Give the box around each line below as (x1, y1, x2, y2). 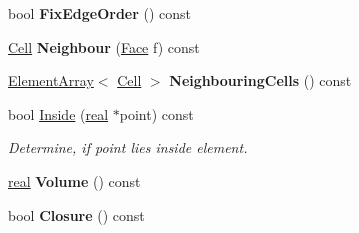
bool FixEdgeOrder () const (8, 3, 192, 23)
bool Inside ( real (8, 103, 109, 124)
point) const (119, 103, 194, 124)
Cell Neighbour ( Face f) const (8, 36, 200, 57)
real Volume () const (8, 170, 141, 191)
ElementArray (8, 70, 94, 91)
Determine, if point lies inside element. (8, 137, 248, 158)
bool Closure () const (8, 204, 145, 225)
